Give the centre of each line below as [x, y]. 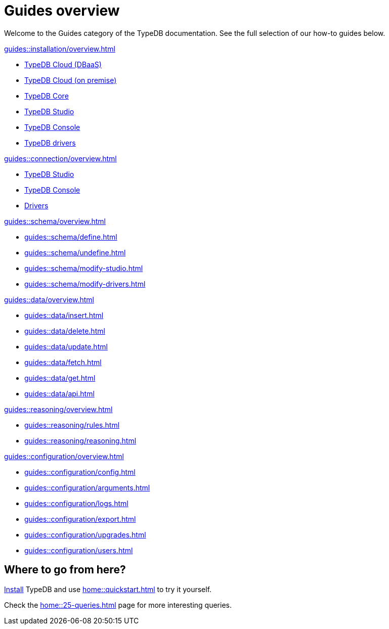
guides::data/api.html [59, 393]
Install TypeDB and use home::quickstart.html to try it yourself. [108, 589]
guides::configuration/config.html [80, 472]
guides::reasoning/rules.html [72, 425]
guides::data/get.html [60, 378]
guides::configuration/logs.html [76, 503]
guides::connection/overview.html [60, 158]
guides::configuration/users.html [79, 550]
